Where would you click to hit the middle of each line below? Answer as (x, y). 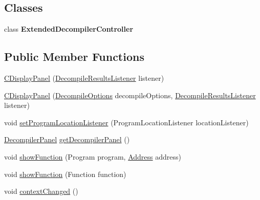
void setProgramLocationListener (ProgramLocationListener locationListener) (126, 122)
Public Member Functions (74, 57)
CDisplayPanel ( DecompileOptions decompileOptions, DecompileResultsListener (130, 95)
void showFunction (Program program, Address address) (93, 156)
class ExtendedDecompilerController (69, 29)
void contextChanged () (41, 191)
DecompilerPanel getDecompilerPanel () (67, 139)
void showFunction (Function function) (65, 174)
